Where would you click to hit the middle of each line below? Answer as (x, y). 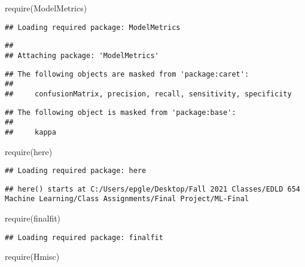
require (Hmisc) (32, 257)
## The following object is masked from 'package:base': (121, 112)
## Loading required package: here (76, 171)
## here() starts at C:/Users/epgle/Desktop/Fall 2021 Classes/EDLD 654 (152, 189)
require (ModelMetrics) (46, 8)
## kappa (30, 132)
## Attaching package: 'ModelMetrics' (82, 55)
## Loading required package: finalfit (84, 237)
